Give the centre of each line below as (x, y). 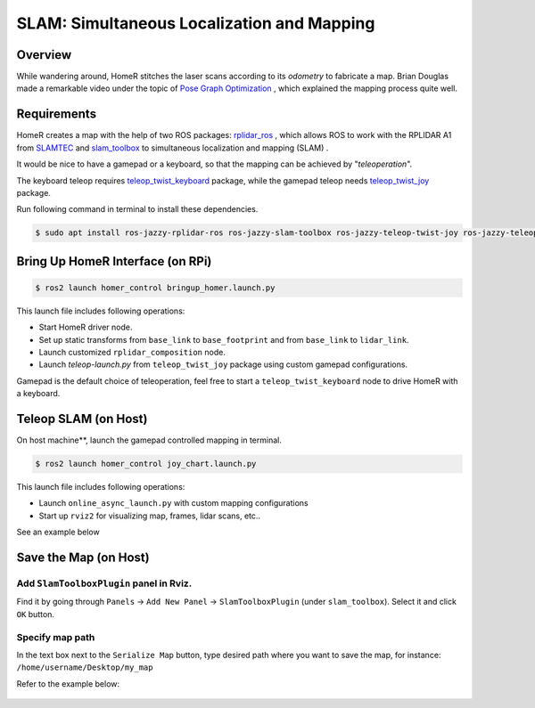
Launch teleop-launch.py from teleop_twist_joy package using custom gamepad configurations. (223, 364)
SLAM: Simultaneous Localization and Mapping (196, 23)
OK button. (36, 614)
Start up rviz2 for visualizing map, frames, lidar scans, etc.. (150, 516)
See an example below (58, 532)
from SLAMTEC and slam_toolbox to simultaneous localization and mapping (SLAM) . (173, 148)
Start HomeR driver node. (86, 327)
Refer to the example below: (68, 684)
